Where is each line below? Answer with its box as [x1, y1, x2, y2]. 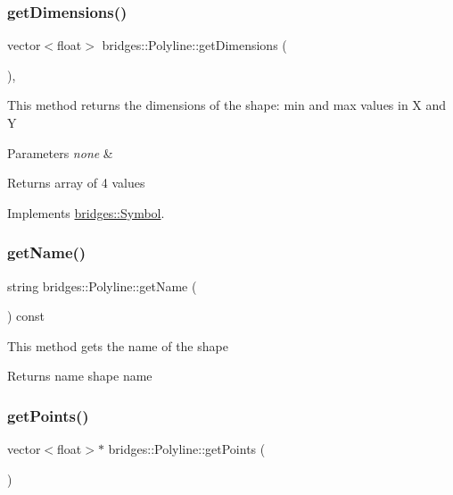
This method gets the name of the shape [7, 336, 228, 355]
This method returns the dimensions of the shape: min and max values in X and [7, 96, 447, 114]
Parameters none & [7, 143, 113, 162]
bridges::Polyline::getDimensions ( [102, 36, 287, 55]
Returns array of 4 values [7, 173, 145, 192]
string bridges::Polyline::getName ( [7, 276, 197, 295]
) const [7, 306, 45, 325]
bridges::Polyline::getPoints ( [108, 440, 266, 458]
